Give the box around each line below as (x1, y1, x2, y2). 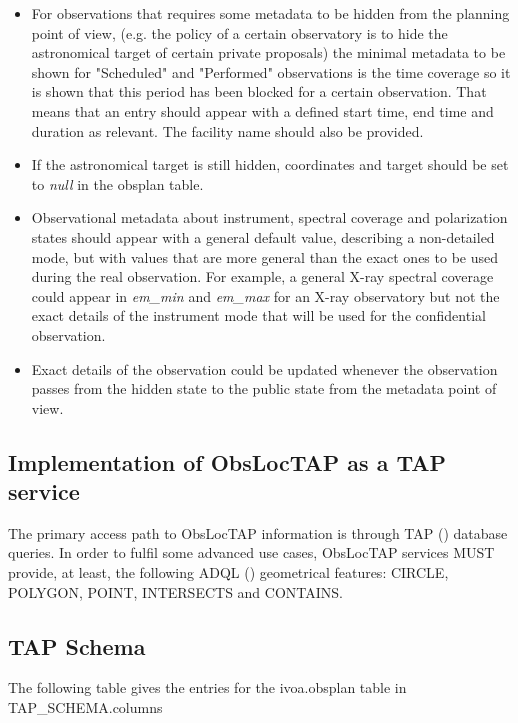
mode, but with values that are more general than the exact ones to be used (31, 246, 498, 267)
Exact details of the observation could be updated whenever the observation (31, 358, 498, 379)
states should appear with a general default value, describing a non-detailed (31, 226, 495, 247)
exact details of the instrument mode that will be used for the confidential (31, 305, 486, 326)
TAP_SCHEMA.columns (8, 697, 163, 718)
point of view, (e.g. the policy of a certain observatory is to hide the (31, 22, 448, 43)
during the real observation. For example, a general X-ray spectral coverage (31, 266, 494, 287)
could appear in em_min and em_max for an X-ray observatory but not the (31, 285, 500, 306)
